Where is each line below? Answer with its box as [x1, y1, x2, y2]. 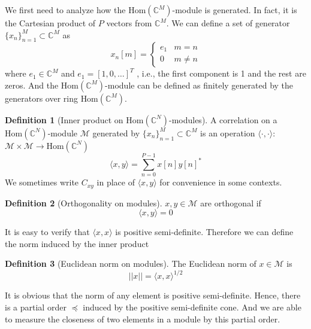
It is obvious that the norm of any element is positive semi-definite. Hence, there [5, 289, 301, 301]
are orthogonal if [200, 196, 261, 209]
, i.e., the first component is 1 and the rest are [137, 67, 306, 80]
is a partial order [5, 301, 67, 313]
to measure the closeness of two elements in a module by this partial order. [5, 312, 280, 325]
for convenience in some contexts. [159, 176, 282, 188]
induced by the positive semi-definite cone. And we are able [83, 301, 301, 313]
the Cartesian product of [5, 17, 96, 29]
